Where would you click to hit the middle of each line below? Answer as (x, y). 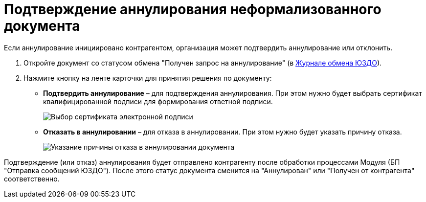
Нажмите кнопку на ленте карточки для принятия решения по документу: (148, 78)
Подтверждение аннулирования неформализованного (193, 9)
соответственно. (32, 179)
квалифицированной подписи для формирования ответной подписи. (158, 101)
